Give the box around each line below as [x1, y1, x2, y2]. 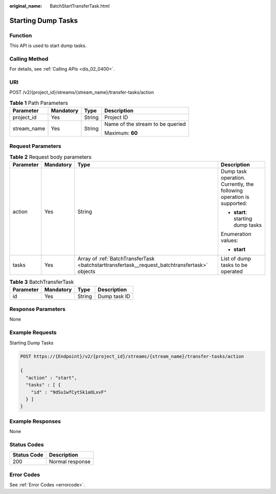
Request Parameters [9, 142, 61, 149]
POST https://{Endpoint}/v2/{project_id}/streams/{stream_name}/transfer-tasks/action [20, 353, 244, 359]
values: [220, 237, 239, 244]
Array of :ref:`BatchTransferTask [77, 255, 155, 262]
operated [220, 268, 243, 275]
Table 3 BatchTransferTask [9, 278, 74, 285]
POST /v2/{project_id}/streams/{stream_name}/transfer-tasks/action [9, 89, 154, 96]
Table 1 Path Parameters [9, 100, 68, 107]
